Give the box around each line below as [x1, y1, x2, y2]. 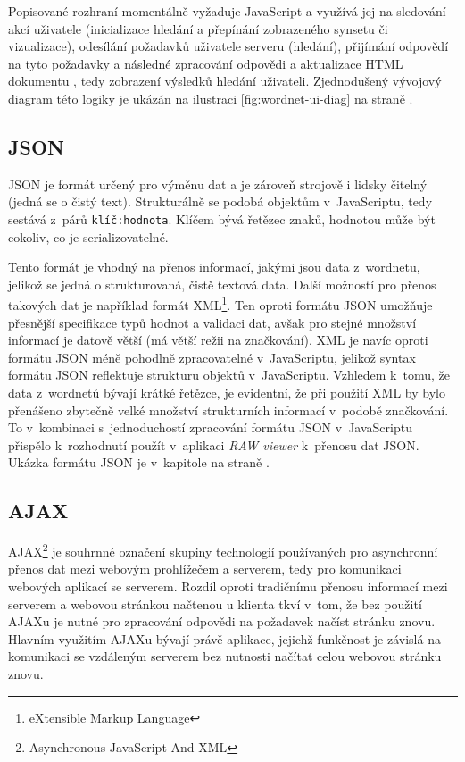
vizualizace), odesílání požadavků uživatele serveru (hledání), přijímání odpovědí [8, 37, 449, 55]
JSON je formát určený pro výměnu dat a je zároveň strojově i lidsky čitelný [8, 174, 428, 193]
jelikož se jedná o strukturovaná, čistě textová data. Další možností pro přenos [8, 274, 436, 293]
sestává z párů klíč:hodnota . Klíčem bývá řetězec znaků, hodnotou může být [8, 209, 436, 228]
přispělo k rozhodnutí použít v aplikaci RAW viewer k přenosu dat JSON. [8, 435, 419, 454]
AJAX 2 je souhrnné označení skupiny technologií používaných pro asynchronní [8, 540, 438, 560]
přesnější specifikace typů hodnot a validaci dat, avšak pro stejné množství [8, 313, 417, 331]
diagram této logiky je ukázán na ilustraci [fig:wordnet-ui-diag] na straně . [8, 88, 413, 107]
